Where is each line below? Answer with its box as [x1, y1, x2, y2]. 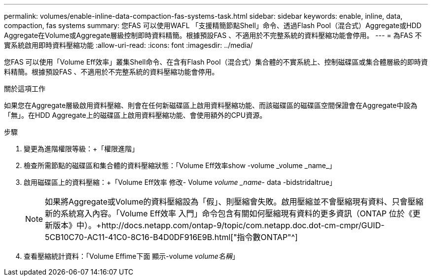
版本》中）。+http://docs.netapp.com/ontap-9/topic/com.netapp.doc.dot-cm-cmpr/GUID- [53, 220, 385, 230]
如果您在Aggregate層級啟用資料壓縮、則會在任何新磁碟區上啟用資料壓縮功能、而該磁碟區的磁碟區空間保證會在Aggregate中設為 [4, 101, 418, 109]
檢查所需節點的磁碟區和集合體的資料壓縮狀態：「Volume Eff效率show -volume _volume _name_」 [24, 161, 336, 170]
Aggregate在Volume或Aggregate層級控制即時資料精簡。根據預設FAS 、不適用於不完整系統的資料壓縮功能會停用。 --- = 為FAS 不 [4, 31, 422, 39]
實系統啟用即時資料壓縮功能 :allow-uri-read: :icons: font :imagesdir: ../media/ [4, 41, 253, 49]
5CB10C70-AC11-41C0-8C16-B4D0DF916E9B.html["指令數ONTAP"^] [45, 232, 298, 242]
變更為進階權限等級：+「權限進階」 [24, 144, 139, 153]
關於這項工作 [4, 84, 45, 93]
